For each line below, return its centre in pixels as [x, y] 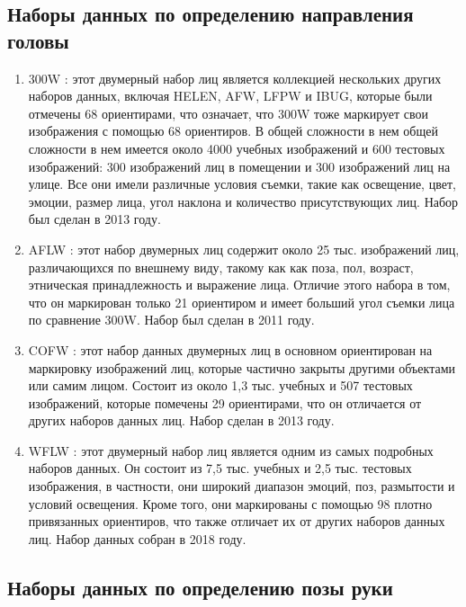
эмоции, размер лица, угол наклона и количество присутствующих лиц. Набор [243, 201]
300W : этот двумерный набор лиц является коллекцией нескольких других [235, 78]
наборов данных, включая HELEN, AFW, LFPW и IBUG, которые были [230, 96]
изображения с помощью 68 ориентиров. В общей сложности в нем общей [233, 131]
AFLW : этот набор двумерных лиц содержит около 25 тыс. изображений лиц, [244, 249]
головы [38, 40]
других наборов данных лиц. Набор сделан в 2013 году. [181, 420]
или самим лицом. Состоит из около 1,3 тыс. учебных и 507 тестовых [220, 385]
